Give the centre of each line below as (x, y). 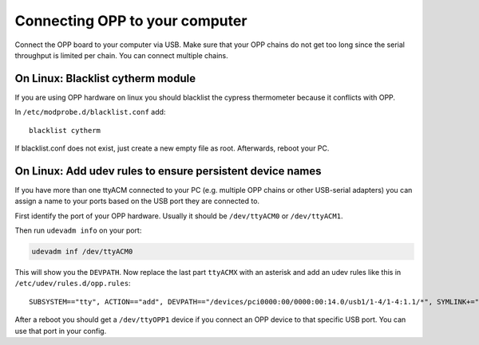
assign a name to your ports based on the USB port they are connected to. (137, 201)
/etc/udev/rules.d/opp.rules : (73, 284)
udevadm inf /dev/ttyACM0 (82, 252)
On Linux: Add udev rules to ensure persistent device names (168, 171)
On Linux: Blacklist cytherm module (105, 78)
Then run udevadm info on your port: (78, 230)
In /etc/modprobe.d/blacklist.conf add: (90, 112)
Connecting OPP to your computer (131, 21)
